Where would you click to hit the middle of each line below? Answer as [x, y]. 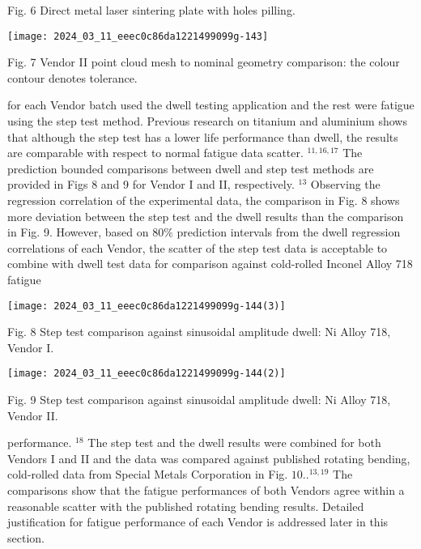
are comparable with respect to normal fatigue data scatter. [155, 153]
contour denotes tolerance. [72, 77]
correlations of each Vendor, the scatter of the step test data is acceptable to [198, 247]
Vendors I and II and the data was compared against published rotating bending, [209, 458]
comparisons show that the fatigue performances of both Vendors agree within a [206, 490]
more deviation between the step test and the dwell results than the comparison [206, 216]
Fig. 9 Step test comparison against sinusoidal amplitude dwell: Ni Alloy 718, [199, 400]
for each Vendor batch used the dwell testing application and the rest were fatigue [211, 105]
